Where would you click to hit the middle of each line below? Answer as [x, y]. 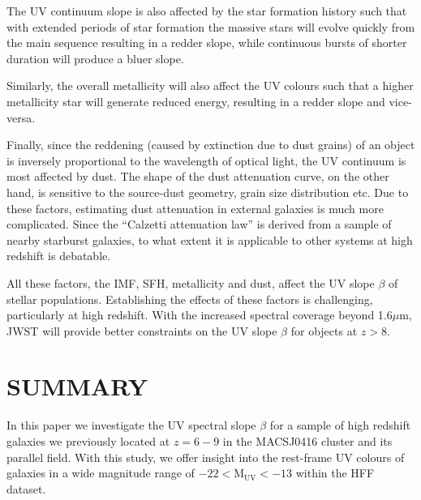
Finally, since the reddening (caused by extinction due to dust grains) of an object [211, 145]
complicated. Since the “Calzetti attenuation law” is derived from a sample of [199, 224]
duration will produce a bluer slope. [95, 58]
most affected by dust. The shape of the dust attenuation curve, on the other [198, 176]
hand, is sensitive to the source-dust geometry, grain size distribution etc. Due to [208, 192]
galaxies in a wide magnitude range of [101, 473]
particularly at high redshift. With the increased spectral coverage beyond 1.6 [200, 315]
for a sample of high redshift [340, 425]
